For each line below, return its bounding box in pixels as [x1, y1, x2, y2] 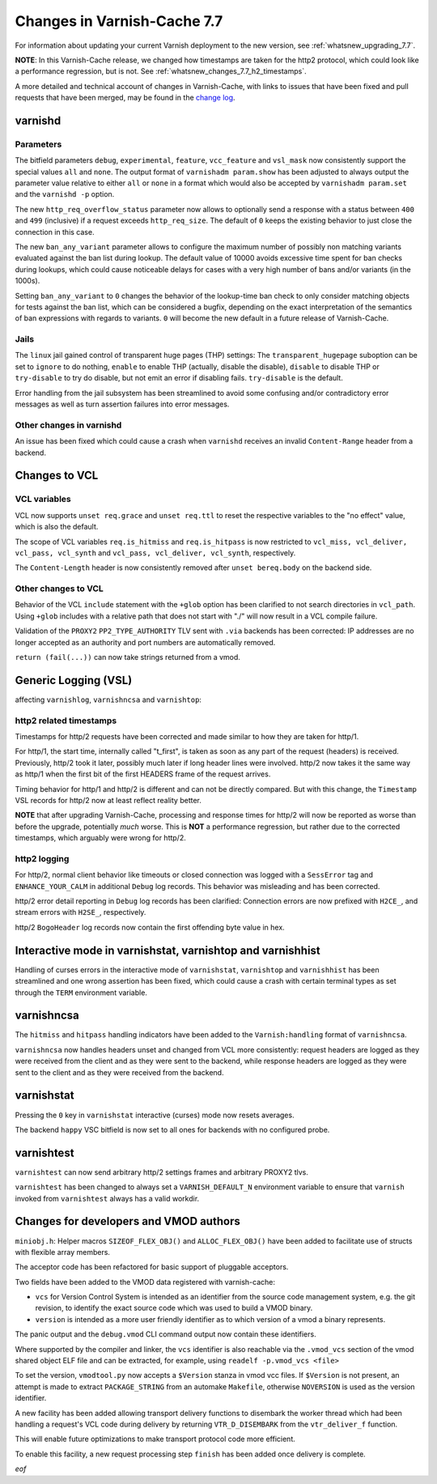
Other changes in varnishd [15, 419, 122, 431]
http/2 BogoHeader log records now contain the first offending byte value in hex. [15, 922, 285, 932]
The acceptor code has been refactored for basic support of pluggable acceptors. [15, 1262, 289, 1272]
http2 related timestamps [15, 715, 117, 726]
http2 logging [15, 853, 70, 864]
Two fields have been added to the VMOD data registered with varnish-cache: [15, 1277, 275, 1286]
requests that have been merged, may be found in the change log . [15, 93, 235, 103]
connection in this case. [15, 227, 95, 236]
